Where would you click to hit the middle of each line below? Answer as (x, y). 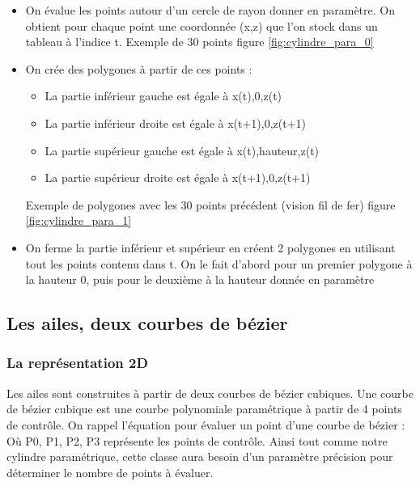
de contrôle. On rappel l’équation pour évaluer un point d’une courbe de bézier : (206, 424)
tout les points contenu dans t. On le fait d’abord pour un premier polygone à (219, 263)
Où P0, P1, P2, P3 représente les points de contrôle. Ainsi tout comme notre (197, 440)
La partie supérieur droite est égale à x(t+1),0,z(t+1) (178, 177)
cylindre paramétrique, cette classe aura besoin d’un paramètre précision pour (200, 456)
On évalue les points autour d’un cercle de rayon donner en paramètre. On (210, 10)
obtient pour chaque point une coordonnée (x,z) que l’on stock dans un (202, 25)
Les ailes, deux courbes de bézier (147, 323)
